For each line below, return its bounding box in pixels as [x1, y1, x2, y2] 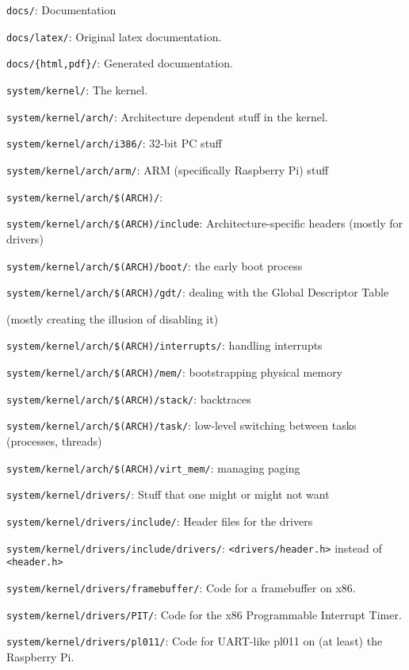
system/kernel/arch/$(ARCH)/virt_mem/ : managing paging [6, 459, 300, 476]
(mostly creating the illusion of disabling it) [6, 310, 219, 327]
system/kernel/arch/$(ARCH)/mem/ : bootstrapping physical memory [6, 364, 343, 381]
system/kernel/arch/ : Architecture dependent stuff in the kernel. [6, 108, 328, 124]
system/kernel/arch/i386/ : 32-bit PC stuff [6, 135, 223, 151]
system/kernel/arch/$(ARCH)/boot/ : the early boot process [6, 257, 303, 274]
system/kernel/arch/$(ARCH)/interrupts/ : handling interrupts [6, 337, 323, 354]
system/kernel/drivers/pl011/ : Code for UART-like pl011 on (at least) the [6, 633, 383, 649]
